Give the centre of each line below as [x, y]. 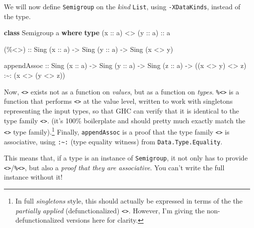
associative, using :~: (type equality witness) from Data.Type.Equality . [113, 141]
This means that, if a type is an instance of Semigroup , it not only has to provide [126, 158]
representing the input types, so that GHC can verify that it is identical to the [122, 110]
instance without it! [33, 177]
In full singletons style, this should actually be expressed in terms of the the [129, 201]
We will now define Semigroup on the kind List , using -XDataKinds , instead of [122, 6]
